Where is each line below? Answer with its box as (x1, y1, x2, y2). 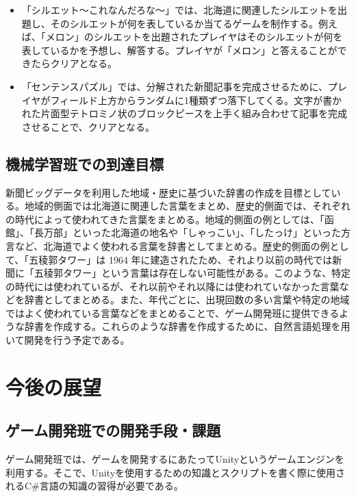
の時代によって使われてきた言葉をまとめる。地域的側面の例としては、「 (5, 212, 325, 226)
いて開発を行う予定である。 (5, 333, 130, 347)
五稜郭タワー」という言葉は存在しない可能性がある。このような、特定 (34, 266, 351, 280)
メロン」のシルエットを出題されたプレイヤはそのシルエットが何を (45, 29, 343, 44)
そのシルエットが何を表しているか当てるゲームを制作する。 (50, 16, 318, 30)
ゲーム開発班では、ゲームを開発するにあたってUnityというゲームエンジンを (5, 452, 344, 466)
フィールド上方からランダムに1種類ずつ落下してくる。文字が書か (50, 92, 342, 107)
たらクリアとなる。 (31, 56, 118, 71)
